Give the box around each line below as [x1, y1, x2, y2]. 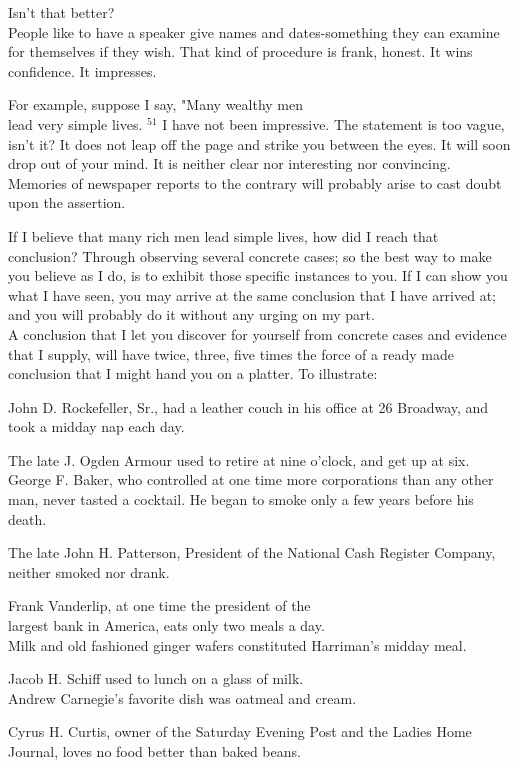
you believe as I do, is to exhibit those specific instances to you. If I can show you [8, 265, 508, 286]
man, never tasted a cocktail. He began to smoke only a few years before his [8, 489, 474, 510]
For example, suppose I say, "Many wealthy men [8, 94, 304, 115]
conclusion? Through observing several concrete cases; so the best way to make [8, 245, 492, 266]
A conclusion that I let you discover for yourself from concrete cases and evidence [8, 323, 507, 344]
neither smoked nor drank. [8, 561, 170, 582]
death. [8, 508, 47, 529]
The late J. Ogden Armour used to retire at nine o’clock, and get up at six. [8, 449, 470, 470]
